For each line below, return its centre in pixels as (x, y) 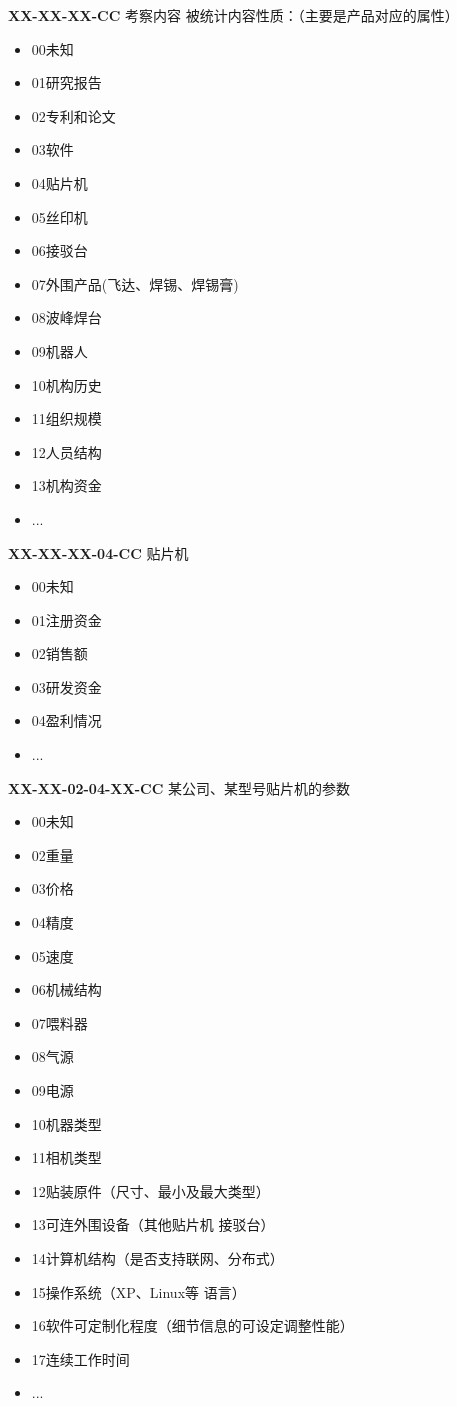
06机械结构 (66, 989)
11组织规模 (66, 418)
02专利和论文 (73, 115)
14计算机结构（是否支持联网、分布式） (157, 1257)
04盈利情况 (66, 720)
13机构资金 (66, 485)
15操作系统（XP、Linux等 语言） (138, 1291)
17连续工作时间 (80, 1358)
